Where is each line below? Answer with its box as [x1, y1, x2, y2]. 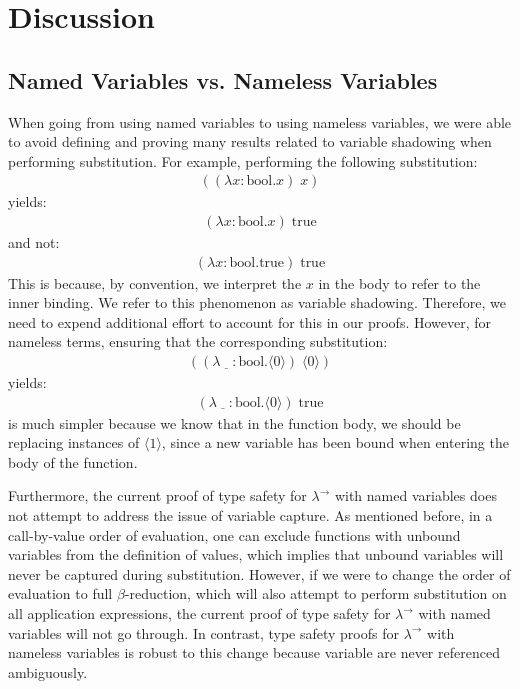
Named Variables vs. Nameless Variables [8, 64, 438, 95]
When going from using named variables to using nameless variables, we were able [8, 111, 512, 132]
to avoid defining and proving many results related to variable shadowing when [8, 131, 492, 152]
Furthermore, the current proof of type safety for [8, 485, 307, 506]
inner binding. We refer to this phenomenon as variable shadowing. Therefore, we [8, 292, 506, 313]
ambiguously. [8, 661, 88, 682]
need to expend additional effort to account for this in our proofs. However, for [8, 311, 492, 332]
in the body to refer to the [318, 272, 481, 293]
